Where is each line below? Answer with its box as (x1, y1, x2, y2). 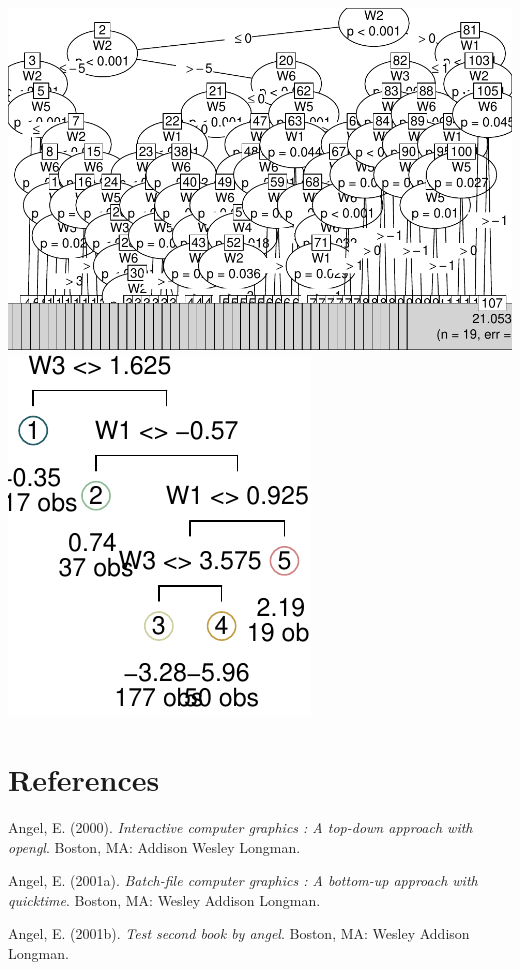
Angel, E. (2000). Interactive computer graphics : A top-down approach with (8, 817, 473, 838)
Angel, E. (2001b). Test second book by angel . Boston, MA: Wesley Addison (8, 923, 470, 944)
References (8, 759, 160, 800)
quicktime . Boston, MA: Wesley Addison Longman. (8, 889, 321, 910)
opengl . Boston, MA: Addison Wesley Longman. (8, 836, 301, 857)
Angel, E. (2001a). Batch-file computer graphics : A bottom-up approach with (8, 870, 478, 891)
